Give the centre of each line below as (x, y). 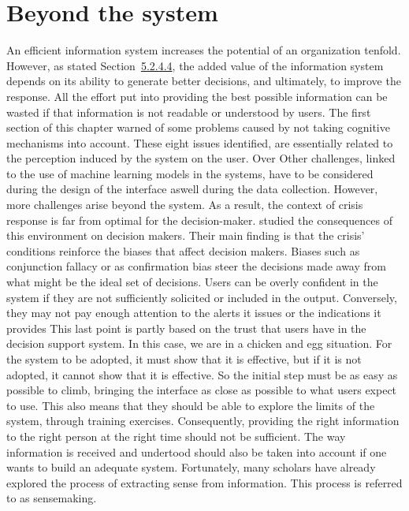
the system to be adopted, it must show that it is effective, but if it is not (184, 359)
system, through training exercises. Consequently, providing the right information (203, 421)
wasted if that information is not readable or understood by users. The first (189, 112)
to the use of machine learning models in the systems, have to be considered (190, 173)
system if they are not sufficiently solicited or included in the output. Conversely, (202, 297)
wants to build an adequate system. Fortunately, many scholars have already (191, 467)
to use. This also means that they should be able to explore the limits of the (191, 405)
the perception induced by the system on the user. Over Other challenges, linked (201, 158)
